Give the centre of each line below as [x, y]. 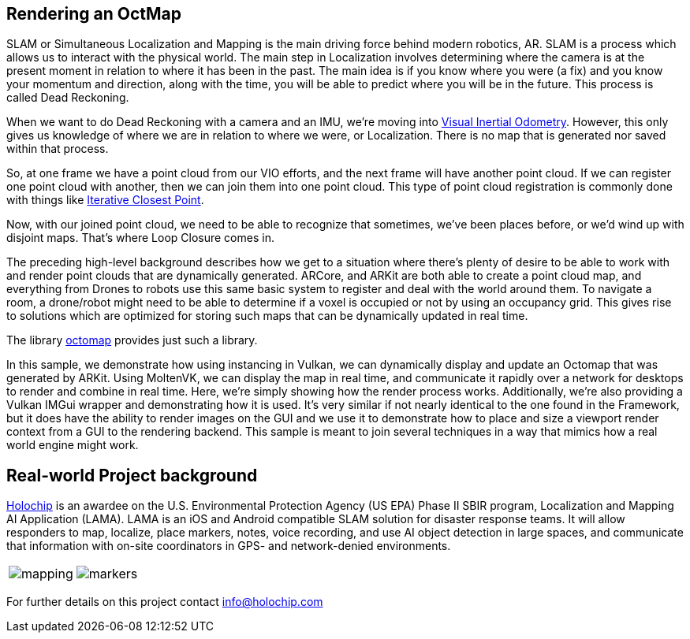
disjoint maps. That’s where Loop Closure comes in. [140, 238]
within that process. [58, 149]
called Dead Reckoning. [68, 98]
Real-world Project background [132, 475]
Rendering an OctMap [94, 14]
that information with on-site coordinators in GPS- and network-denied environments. [229, 546]
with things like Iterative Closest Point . [105, 200]
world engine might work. [73, 445]
